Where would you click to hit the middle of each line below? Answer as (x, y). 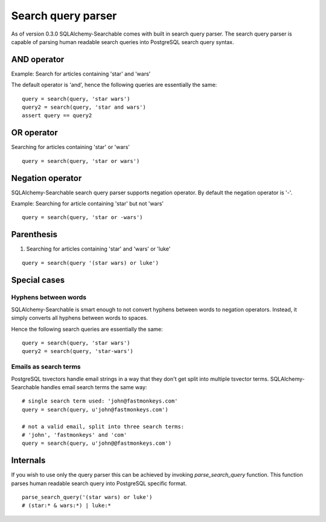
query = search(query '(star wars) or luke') (91, 263)
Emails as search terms (46, 367)
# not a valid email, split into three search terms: (103, 426)
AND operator (38, 59)
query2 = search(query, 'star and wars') (84, 107)
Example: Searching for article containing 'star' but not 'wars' (88, 203)
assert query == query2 (57, 116)
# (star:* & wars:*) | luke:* (67, 506)
